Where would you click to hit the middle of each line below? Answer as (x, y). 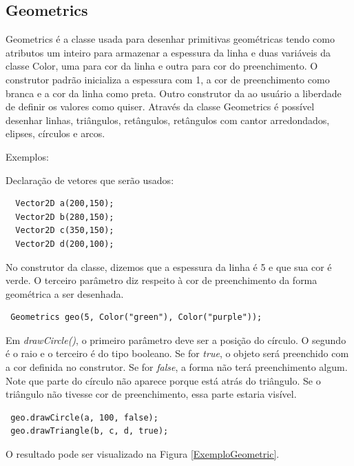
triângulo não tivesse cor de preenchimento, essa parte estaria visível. (151, 394)
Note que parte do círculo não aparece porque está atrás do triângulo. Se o (163, 380)
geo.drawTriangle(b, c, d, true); (90, 431)
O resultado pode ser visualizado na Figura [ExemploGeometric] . (143, 454)
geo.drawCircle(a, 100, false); (84, 417)
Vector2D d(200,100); (65, 244)
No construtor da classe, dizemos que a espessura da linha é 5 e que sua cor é (169, 266)
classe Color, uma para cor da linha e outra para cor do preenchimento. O (162, 66)
